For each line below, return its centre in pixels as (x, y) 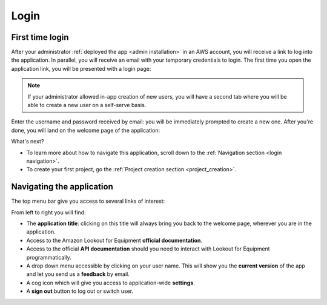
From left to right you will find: (48, 212)
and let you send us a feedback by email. (78, 274)
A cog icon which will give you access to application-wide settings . (111, 283)
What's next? (28, 142)
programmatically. (49, 257)
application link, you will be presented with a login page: (81, 68)
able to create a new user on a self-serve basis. (87, 105)
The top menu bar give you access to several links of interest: (88, 201)
